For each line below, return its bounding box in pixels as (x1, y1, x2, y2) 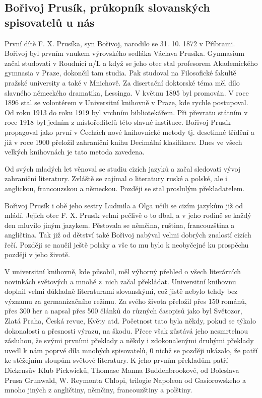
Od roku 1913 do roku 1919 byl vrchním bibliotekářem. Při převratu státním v (5, 107, 248, 117)
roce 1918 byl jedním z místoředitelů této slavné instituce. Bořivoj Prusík (5, 117, 231, 127)
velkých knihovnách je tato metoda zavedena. (5, 146, 145, 157)
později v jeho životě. (5, 249, 70, 260)
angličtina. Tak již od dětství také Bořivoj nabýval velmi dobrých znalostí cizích (5, 229, 251, 240)
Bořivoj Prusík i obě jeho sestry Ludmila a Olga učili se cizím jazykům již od (5, 200, 243, 210)
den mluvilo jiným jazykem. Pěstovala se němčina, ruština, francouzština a (5, 219, 235, 230)
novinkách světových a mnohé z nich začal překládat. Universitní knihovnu (5, 276, 236, 286)
